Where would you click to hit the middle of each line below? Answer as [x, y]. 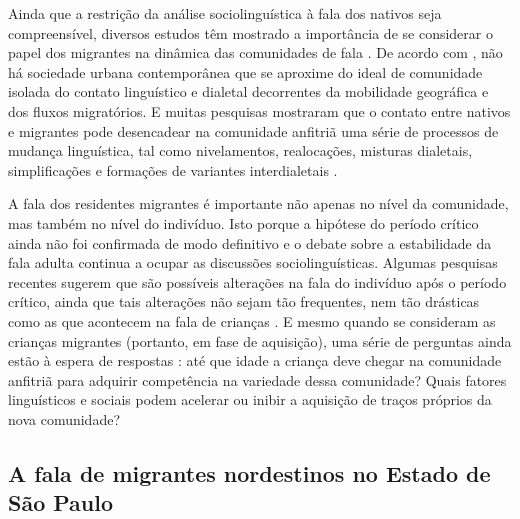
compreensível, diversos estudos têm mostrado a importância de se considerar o [250, 32]
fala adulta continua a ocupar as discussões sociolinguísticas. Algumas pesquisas [253, 262]
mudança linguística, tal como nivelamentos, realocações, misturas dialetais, [240, 150]
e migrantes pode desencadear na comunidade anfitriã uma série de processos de [253, 130]
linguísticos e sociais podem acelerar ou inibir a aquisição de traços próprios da [250, 399]
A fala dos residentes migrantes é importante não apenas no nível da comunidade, [258, 203]
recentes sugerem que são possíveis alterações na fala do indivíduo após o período [257, 281]
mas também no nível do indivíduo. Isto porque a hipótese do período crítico [243, 222]
